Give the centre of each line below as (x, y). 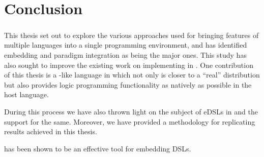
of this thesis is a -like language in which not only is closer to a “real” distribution (132, 75)
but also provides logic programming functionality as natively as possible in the (128, 84)
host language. (26, 94)
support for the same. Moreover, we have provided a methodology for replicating (130, 121)
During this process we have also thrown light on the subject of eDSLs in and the (131, 111)
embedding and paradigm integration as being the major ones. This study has (125, 54)
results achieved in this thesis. (51, 131)
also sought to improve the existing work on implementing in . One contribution (129, 65)
